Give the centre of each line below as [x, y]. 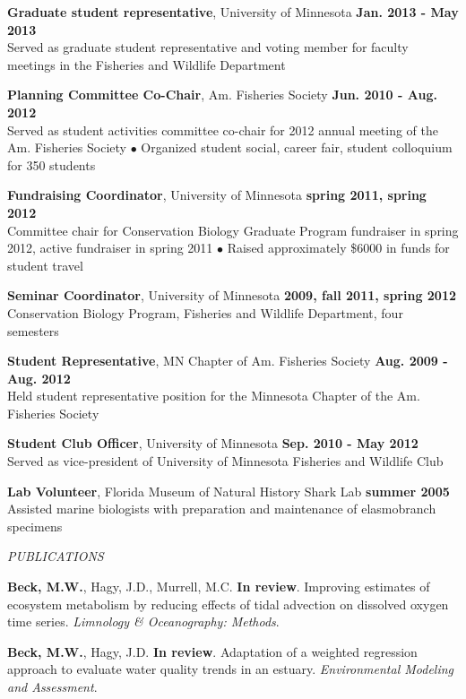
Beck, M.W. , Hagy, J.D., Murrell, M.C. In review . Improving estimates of [219, 587]
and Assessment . [52, 686]
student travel [45, 265]
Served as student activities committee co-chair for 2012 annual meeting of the [223, 129]
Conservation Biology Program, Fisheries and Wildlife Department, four [205, 312]
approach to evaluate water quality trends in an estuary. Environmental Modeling [231, 669]
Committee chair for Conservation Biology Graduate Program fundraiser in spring [233, 230]
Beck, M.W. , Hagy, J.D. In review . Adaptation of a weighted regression [212, 651]
